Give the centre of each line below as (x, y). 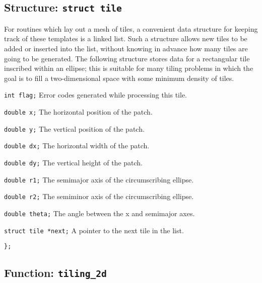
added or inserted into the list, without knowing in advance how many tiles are (126, 48)
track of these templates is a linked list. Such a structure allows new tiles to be (126, 38)
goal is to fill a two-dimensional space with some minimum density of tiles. (119, 78)
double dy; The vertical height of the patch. (74, 162)
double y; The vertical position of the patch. (74, 128)
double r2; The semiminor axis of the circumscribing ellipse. (99, 196)
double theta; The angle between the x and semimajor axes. (100, 213)
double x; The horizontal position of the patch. (78, 112)
